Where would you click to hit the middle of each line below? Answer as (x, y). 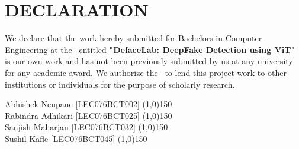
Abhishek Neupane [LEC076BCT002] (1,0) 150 (89, 104)
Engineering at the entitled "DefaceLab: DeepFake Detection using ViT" (150, 49)
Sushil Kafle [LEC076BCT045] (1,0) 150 (76, 138)
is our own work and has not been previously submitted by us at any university (149, 61)
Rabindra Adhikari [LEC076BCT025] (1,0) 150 (89, 115)
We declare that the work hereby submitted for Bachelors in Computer (134, 38)
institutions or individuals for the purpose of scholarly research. (120, 84)
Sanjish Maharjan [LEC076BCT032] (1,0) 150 (86, 127)
